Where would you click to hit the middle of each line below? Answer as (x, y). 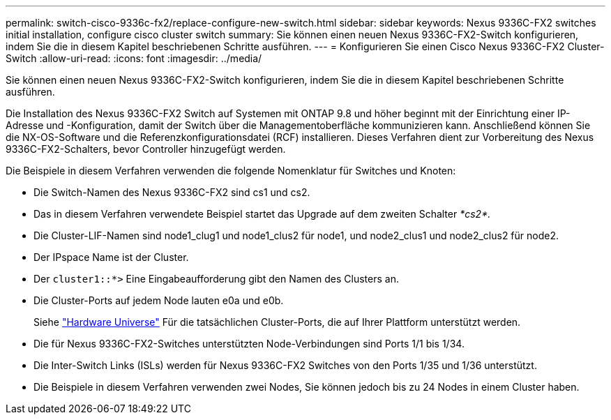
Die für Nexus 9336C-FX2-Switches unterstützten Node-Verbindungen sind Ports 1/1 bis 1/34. (249, 344)
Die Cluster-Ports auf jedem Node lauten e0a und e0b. (159, 300)
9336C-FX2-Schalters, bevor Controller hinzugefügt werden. (146, 149)
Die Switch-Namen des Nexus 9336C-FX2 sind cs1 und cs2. (172, 192)
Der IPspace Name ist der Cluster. (111, 257)
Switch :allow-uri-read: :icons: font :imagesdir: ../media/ (134, 58)
